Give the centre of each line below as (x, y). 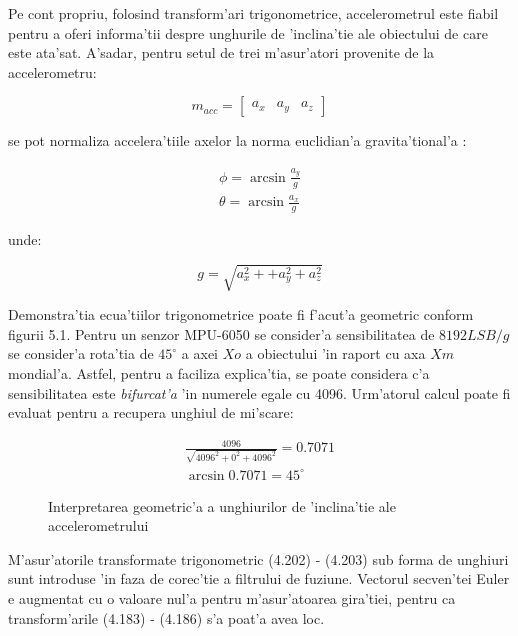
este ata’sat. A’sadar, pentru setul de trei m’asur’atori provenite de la (221, 52)
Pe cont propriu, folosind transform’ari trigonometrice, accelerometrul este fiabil (253, 13)
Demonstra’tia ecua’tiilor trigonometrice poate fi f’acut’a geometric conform (241, 314)
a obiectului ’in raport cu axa (335, 353)
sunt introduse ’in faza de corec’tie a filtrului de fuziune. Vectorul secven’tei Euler (259, 578)
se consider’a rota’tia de (81, 353)
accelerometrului (98, 525)
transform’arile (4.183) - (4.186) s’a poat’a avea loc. (166, 617)
